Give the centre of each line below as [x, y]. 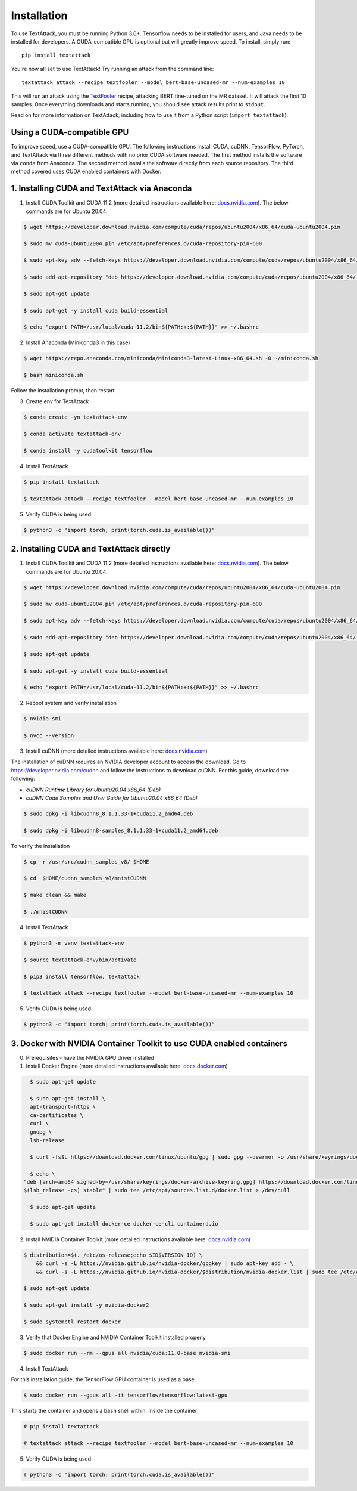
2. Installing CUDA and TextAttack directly [91, 549]
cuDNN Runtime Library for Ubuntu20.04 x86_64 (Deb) [93, 790]
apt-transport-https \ [63, 1107]
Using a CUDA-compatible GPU [70, 132]
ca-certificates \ [57, 1115]
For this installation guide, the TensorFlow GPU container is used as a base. [104, 1379]
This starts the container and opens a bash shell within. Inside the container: [105, 1411]
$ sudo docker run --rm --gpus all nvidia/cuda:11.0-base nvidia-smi [127, 1353]
